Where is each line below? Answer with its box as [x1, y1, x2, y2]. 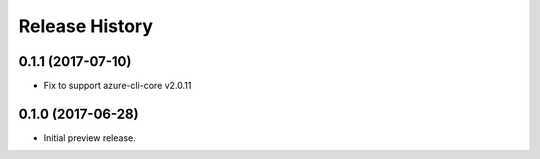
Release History [18, 15, 154, 37]
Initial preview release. [43, 131, 136, 144]
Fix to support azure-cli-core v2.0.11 [43, 80, 192, 92]
